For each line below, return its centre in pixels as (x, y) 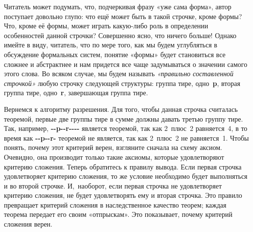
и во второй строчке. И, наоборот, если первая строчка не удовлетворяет (113, 185)
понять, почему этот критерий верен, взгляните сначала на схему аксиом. (113, 147)
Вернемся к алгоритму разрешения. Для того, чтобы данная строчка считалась (121, 109)
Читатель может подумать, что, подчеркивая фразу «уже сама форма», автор (118, 6)
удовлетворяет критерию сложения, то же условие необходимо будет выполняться (126, 176)
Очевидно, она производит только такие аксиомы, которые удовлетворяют (114, 157)
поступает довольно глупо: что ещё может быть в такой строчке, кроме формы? (123, 16)
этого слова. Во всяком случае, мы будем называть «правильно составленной (119, 74)
